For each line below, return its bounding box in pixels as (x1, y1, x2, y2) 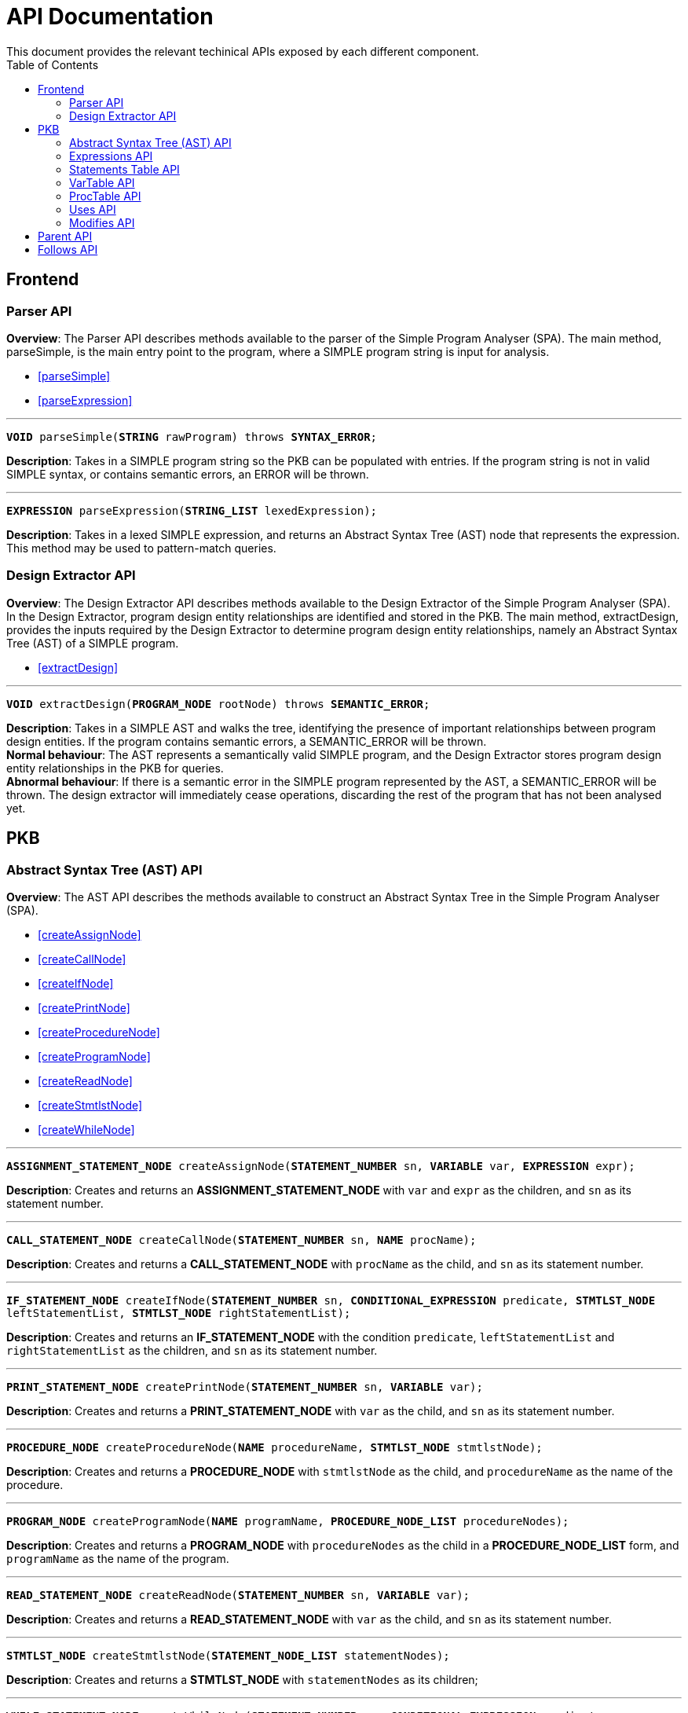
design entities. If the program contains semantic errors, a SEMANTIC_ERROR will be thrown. (6, 734, 487, 748)
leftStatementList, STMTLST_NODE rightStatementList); (6, 1306, 351, 1319)
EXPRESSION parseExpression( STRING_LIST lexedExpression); (6, 504, 378, 517)
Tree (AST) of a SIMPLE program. (6, 636, 179, 650)
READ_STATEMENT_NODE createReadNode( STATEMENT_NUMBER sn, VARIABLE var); (6, 1588, 470, 1601)
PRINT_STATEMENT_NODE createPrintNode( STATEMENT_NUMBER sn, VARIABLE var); (6, 1380, 483, 1393)
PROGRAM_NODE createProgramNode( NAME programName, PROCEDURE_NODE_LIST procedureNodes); (6, 1514, 569, 1528)
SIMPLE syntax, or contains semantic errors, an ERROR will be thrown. (6, 467, 369, 481)
